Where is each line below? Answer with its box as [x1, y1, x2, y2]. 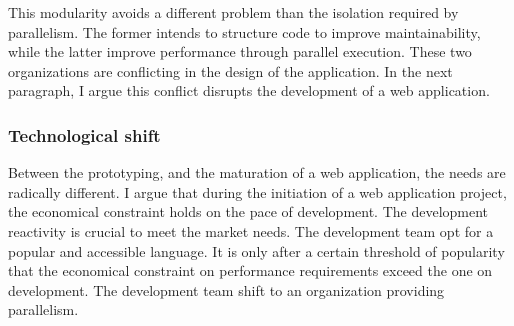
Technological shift [8, 122, 161, 147]
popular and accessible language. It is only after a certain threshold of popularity [8, 240, 505, 261]
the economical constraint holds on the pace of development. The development [8, 201, 489, 222]
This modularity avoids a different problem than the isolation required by [8, 2, 459, 22]
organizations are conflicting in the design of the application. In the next [8, 60, 453, 81]
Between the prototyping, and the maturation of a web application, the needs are [8, 162, 506, 183]
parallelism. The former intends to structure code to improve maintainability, [8, 21, 481, 42]
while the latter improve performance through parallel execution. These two [8, 41, 472, 62]
